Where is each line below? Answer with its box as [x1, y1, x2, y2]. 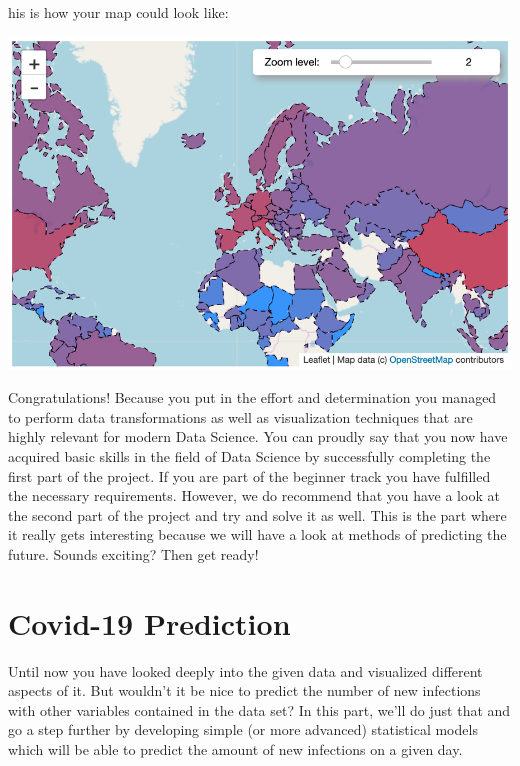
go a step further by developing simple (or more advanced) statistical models [8, 719, 478, 740]
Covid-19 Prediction [8, 602, 291, 643]
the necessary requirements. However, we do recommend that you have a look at [8, 485, 500, 506]
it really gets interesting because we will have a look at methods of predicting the [8, 524, 507, 545]
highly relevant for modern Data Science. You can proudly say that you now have [8, 426, 508, 447]
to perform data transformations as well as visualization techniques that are [8, 406, 473, 427]
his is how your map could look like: [8, 2, 229, 22]
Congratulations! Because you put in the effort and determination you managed [8, 387, 497, 408]
